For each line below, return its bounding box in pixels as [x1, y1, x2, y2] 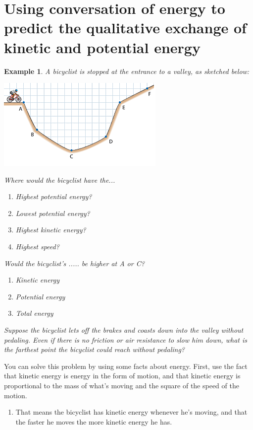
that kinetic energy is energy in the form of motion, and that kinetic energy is [4, 370, 241, 381]
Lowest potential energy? [15, 208, 90, 218]
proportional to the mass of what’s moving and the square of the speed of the [4, 380, 239, 390]
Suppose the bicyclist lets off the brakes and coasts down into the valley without [4, 325, 244, 335]
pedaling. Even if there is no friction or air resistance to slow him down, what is [4, 334, 247, 345]
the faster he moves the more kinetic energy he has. [15, 416, 172, 427]
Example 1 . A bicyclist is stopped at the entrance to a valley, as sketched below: [4, 66, 250, 76]
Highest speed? [15, 241, 59, 252]
